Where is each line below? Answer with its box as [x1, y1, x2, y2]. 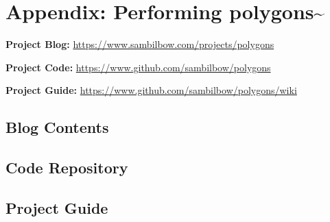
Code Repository [5, 157, 128, 178]
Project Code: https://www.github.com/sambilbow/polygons [5, 60, 271, 74]
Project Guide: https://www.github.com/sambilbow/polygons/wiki [5, 83, 297, 97]
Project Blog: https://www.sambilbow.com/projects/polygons [5, 37, 274, 51]
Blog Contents [5, 116, 109, 138]
